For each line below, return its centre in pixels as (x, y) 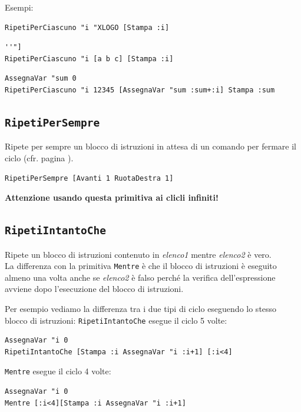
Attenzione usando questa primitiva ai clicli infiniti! (112, 197)
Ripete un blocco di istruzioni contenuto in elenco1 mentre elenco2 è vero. (138, 254)
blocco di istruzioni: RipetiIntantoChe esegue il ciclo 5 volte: (116, 320)
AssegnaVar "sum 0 (41, 79)
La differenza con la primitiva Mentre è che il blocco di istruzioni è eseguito (141, 266)
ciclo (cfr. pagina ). (39, 157)
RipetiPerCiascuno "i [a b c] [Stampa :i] (89, 59)
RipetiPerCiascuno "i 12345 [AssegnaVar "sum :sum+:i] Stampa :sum (140, 90)
